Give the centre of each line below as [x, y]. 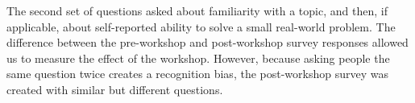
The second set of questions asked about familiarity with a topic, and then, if [197, 10]
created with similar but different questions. [115, 89]
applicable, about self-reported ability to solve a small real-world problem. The [201, 26]
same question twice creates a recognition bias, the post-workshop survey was [197, 74]
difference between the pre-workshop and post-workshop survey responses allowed [207, 42]
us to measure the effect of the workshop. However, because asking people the [198, 58]
